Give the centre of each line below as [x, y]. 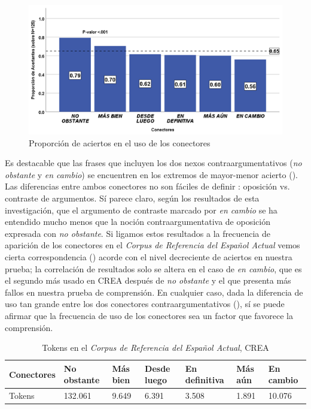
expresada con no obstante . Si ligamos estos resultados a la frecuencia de [138, 233]
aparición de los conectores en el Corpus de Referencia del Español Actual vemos [153, 245]
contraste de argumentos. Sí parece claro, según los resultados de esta [132, 198]
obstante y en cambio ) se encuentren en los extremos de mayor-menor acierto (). [151, 174]
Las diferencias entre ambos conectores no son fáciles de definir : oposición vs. [147, 186]
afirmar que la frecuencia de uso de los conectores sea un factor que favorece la [149, 315]
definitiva [205, 380]
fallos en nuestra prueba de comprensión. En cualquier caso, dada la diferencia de [154, 292]
